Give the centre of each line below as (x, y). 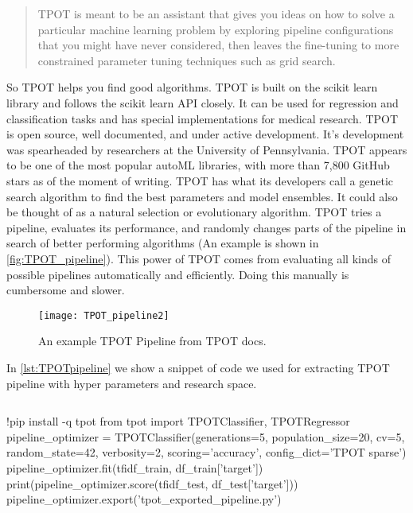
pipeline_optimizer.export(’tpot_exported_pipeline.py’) (144, 499)
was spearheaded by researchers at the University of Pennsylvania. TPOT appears (207, 149)
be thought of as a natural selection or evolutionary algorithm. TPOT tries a (194, 212)
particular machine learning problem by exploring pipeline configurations (216, 29)
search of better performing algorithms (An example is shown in (163, 243)
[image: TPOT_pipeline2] (104, 315)
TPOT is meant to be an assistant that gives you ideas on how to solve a (216, 14)
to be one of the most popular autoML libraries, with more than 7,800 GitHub (198, 165)
